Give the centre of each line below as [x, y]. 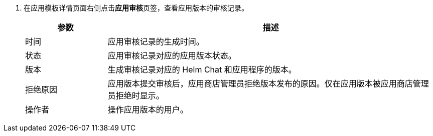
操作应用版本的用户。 [148, 109]
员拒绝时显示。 [136, 95]
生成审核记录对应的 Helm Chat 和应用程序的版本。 [202, 69]
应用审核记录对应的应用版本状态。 [172, 55]
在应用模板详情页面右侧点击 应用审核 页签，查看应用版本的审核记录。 [136, 8]
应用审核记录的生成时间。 [156, 41]
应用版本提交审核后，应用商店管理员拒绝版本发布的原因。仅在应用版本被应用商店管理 [268, 83]
